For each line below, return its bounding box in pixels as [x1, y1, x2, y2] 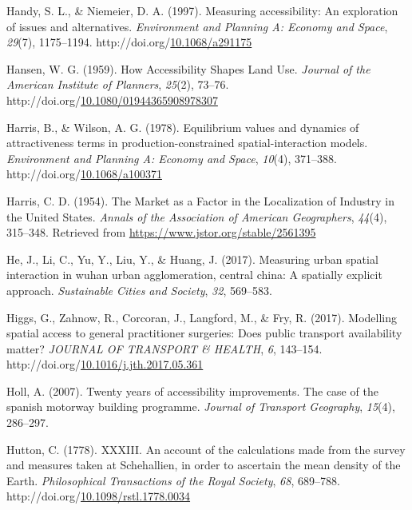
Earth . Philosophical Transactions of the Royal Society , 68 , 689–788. [6, 472, 340, 488]
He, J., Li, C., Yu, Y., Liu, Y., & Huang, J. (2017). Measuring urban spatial [6, 250, 378, 267]
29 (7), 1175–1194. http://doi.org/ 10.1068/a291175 [6, 34, 252, 50]
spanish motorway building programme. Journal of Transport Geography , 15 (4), [6, 398, 395, 415]
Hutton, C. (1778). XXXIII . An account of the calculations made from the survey [6, 440, 406, 457]
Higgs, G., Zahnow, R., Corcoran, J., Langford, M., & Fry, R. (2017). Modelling [6, 309, 398, 325]
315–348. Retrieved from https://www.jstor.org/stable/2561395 [6, 224, 316, 241]
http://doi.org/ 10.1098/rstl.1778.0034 [6, 488, 191, 504]
